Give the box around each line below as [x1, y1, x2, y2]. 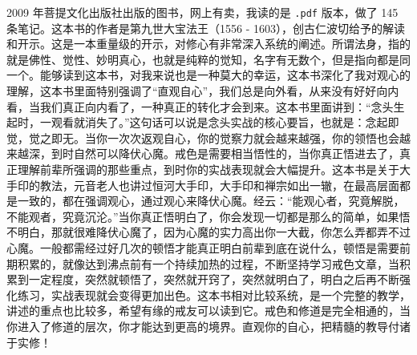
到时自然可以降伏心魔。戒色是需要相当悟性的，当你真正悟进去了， [51, 145, 399, 162]
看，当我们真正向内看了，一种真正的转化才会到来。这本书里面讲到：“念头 [6, 98, 394, 115]
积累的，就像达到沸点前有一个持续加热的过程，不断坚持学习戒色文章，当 [17, 255, 399, 272]
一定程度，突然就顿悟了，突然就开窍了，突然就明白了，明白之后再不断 [28, 271, 399, 288]
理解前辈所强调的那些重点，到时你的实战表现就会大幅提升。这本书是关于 [17, 161, 399, 177]
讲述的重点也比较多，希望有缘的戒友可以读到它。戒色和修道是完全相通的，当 [6, 302, 411, 319]
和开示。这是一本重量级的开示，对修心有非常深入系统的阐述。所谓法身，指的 [6, 35, 411, 52]
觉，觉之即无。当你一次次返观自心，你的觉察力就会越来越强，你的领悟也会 [6, 129, 399, 146]
